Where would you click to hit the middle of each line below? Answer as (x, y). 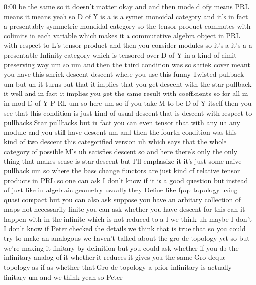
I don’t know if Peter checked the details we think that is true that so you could (125, 228)
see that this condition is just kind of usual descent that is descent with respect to (128, 112)
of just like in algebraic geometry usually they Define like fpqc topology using (121, 190)
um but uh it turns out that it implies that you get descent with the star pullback (128, 83)
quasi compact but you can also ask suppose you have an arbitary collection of (123, 199)
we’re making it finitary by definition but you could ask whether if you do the (121, 247)
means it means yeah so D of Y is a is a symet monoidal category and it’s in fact (126, 16)
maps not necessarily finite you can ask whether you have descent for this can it (125, 209)
